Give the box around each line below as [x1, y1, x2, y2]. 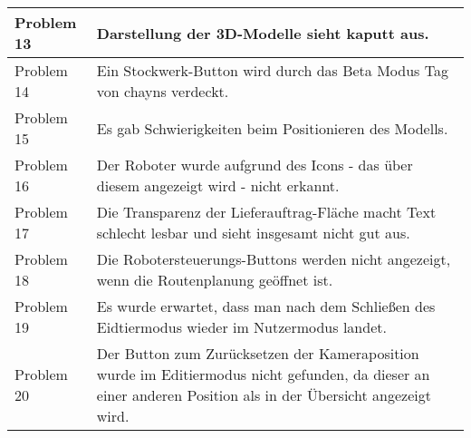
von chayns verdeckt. [96, 81, 229, 102]
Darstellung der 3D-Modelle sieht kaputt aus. [96, 22, 429, 44]
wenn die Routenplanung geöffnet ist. [96, 269, 333, 290]
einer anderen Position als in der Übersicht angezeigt [96, 384, 431, 405]
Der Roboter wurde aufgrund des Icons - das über [96, 154, 413, 175]
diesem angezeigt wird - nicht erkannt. [96, 175, 340, 196]
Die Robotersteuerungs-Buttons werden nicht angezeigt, [96, 248, 451, 269]
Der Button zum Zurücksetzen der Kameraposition [96, 343, 419, 364]
